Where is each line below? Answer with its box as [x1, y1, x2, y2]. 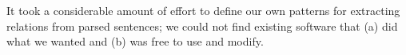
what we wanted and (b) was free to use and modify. [6, 33, 264, 49]
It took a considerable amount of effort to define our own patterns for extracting [6, 2, 400, 18]
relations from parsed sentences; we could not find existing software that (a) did [6, 17, 398, 34]
